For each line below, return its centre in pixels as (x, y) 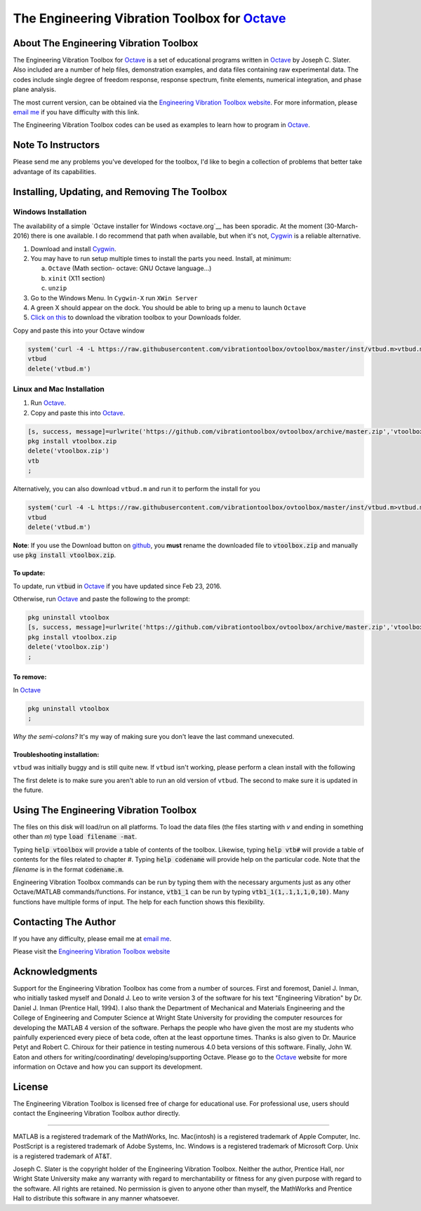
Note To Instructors (56, 145)
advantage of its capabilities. (55, 171)
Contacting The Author (65, 922)
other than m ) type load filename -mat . (75, 837)
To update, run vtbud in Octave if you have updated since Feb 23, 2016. (117, 586)
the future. (28, 790)
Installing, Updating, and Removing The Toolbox (120, 192)
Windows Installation (50, 212)
